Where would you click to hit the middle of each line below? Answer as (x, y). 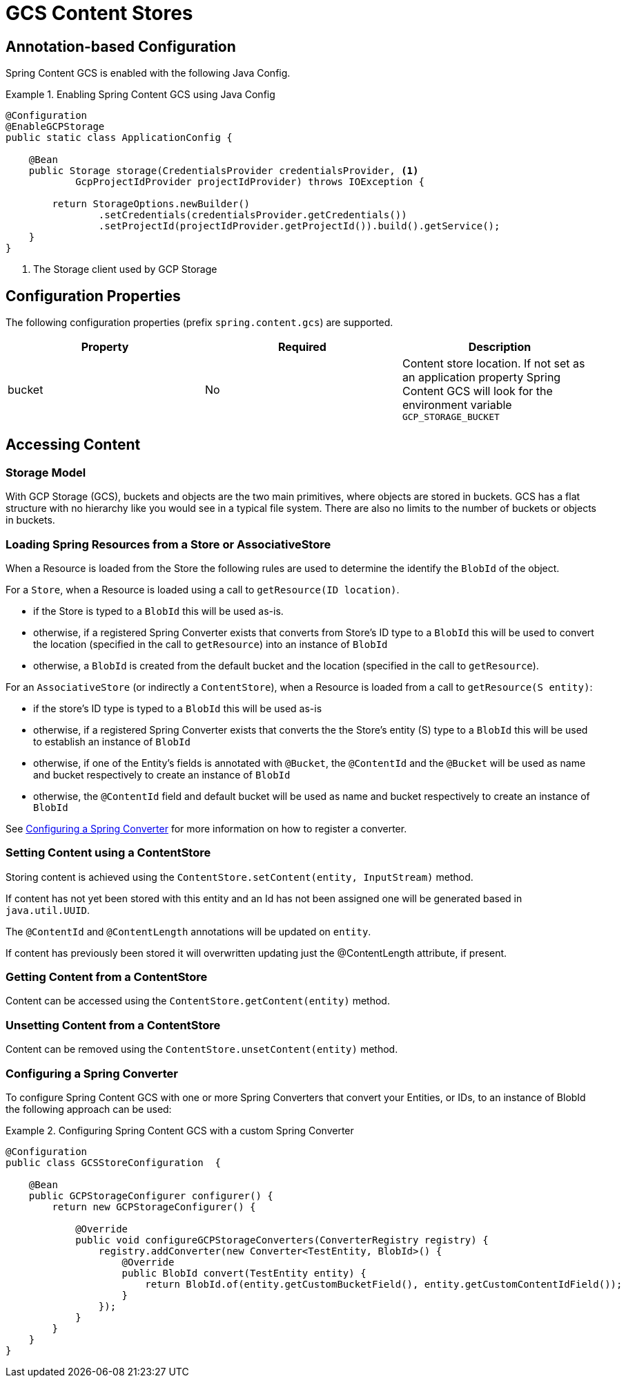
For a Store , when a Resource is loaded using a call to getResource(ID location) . (203, 589)
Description (500, 347)
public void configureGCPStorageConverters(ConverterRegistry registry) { (282, 1240)
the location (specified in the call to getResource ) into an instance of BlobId (211, 644)
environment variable (457, 405)
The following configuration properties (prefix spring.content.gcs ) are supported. (199, 323)
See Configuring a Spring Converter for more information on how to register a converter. (206, 828)
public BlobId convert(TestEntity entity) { (244, 1273)
